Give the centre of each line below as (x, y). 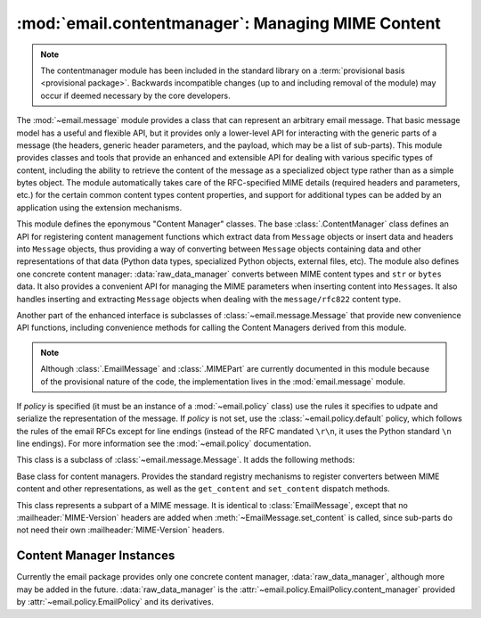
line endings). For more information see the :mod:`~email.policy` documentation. (164, 444)
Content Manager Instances (96, 556)
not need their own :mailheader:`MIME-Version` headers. (120, 530)
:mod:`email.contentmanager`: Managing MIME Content (228, 23)
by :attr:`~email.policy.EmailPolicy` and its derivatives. (115, 602)
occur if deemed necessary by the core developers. (135, 95)
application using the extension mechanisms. (99, 207)
